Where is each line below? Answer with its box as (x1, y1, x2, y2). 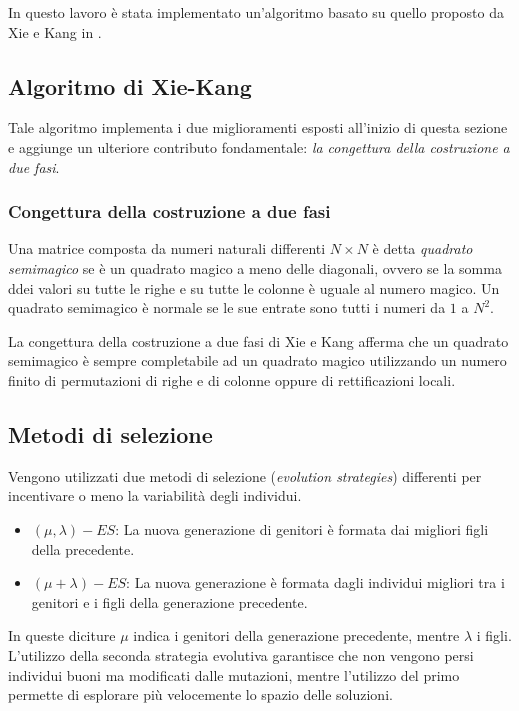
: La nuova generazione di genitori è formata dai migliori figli (115, 518, 489, 539)
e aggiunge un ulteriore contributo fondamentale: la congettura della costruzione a (8, 136, 510, 157)
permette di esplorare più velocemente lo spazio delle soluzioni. (8, 684, 393, 705)
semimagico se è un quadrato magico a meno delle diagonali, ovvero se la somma (8, 257, 502, 278)
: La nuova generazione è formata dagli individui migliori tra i (126, 572, 505, 593)
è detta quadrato (372, 238, 473, 259)
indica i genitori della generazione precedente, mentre (133, 625, 460, 646)
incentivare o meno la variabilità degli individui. (8, 485, 302, 506)
